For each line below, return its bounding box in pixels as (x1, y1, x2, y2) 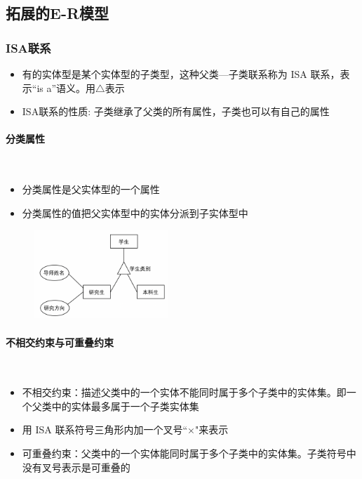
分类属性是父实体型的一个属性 (22, 182, 160, 197)
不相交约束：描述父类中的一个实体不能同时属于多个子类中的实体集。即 (22, 385, 347, 400)
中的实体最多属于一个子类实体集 (51, 398, 199, 413)
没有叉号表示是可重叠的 (22, 459, 130, 474)
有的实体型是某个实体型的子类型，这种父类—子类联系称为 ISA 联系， (22, 67, 340, 81)
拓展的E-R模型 (6, 2, 109, 24)
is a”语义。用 (36, 80, 96, 95)
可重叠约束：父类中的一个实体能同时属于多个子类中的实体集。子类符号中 (22, 446, 356, 461)
